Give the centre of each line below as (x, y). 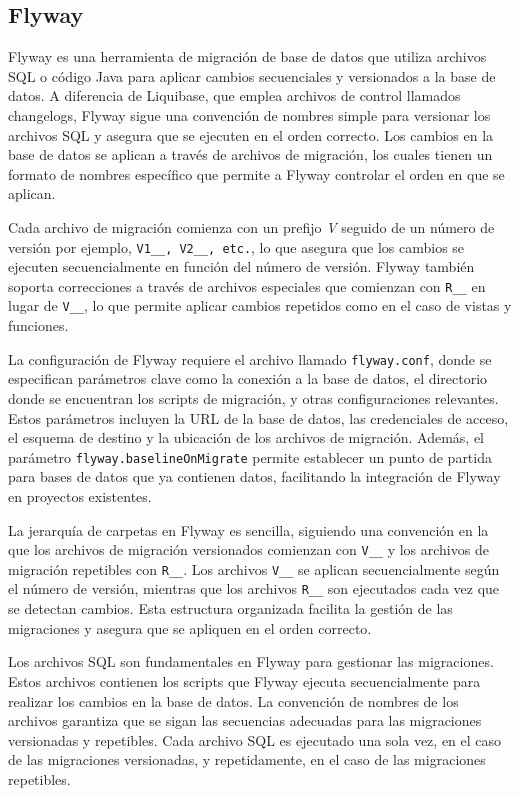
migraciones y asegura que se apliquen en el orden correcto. (190, 627)
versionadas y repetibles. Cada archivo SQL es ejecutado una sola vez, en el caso (255, 739)
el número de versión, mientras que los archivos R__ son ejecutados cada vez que (254, 588)
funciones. (38, 325)
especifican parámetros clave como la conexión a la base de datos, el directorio (248, 378)
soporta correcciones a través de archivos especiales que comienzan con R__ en (247, 285)
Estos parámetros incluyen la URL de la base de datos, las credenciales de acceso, (258, 417)
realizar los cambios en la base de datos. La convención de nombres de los (233, 700)
